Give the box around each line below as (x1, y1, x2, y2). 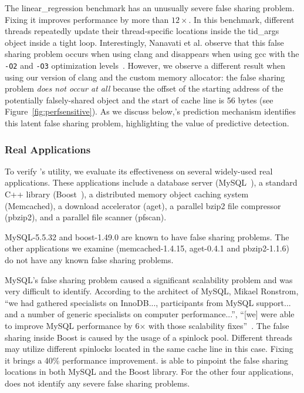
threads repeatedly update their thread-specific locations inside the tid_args (5, 25, 279, 37)
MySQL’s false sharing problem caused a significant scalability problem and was (5, 273, 293, 285)
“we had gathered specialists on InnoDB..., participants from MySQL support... (5, 296, 291, 308)
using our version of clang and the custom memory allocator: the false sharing (5, 70, 285, 83)
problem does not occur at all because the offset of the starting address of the (5, 82, 283, 95)
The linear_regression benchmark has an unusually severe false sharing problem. (5, 2, 295, 14)
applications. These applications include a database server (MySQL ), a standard (5, 176, 298, 189)
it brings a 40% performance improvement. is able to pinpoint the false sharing (5, 354, 289, 366)
